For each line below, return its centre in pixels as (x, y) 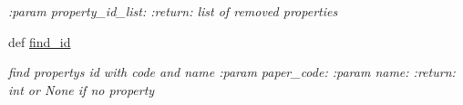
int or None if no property (82, 89)
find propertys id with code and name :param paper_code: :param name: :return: (232, 72)
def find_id (40, 41)
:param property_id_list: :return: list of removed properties (173, 11)
